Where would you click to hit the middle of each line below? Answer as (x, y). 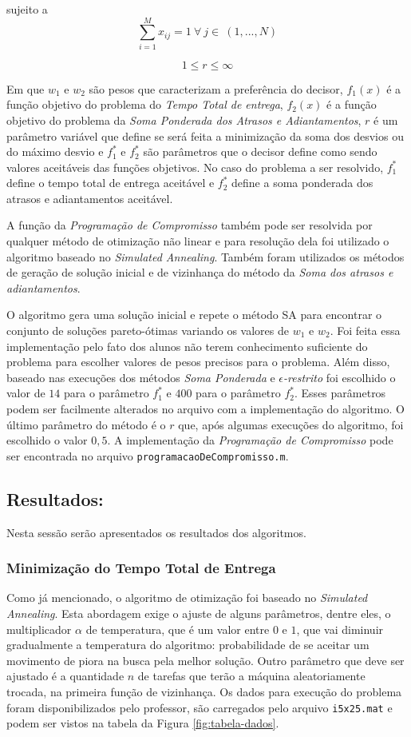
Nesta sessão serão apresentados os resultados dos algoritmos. (156, 532)
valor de (26, 393)
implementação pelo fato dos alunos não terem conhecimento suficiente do (187, 346)
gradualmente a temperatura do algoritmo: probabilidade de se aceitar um (188, 645)
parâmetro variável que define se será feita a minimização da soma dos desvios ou (205, 135)
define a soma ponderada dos (302, 183)
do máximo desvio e (55, 151)
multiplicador (39, 629)
